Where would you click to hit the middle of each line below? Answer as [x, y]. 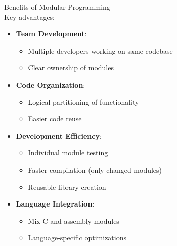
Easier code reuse [55, 119]
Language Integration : [55, 204]
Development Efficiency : [59, 135]
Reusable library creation [67, 187]
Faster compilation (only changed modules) [95, 169]
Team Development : [51, 34]
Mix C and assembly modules [74, 220]
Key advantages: [30, 16]
